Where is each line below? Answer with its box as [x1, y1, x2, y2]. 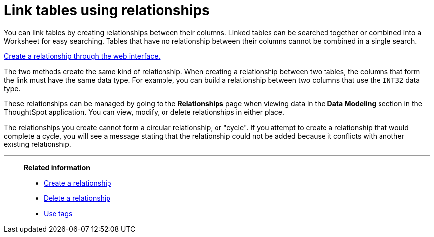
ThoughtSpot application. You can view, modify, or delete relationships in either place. [4, 107, 285, 116]
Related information [24, 163, 91, 172]
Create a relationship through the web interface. [4, 51, 161, 60]
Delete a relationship [44, 193, 110, 202]
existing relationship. [4, 140, 71, 148]
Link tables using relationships [4, 2, 210, 19]
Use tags [44, 209, 73, 218]
